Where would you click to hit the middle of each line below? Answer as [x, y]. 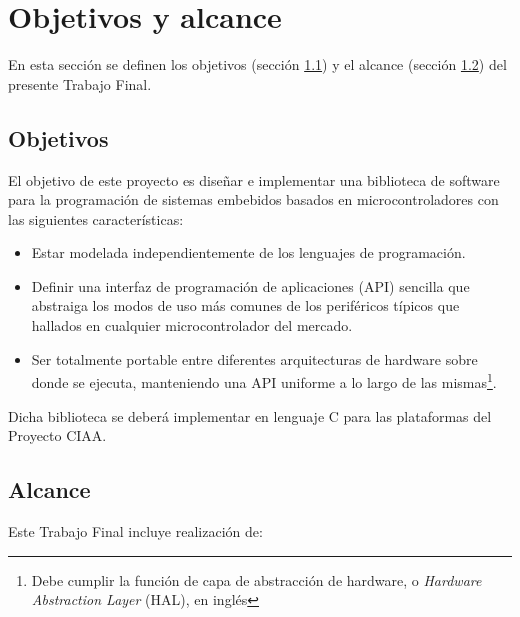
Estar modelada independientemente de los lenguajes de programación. [248, 252]
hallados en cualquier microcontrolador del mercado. [192, 325]
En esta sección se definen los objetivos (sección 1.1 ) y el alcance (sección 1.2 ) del [257, 64]
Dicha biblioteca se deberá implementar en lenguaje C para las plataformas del [250, 415]
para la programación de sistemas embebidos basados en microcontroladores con [253, 199]
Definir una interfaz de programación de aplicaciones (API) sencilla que [250, 285]
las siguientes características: [96, 218]
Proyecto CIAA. [57, 435]
